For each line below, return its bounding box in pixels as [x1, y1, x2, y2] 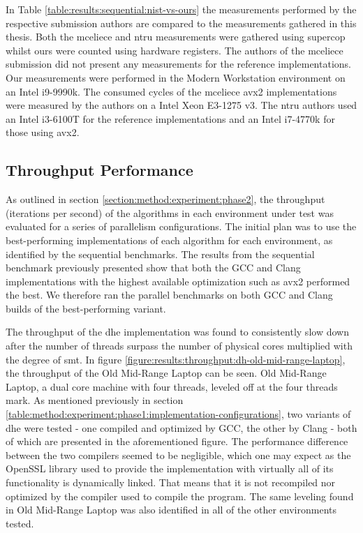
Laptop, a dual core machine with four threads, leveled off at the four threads [6, 379, 338, 393]
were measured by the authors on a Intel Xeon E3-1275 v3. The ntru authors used [6, 98, 357, 112]
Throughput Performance [6, 159, 193, 181]
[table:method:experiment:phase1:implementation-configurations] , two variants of [6, 407, 351, 421]
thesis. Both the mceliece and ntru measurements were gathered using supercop [6, 29, 346, 44]
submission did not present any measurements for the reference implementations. [6, 57, 351, 71]
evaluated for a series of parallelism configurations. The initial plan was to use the [6, 219, 357, 234]
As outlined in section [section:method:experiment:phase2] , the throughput [6, 192, 325, 207]
